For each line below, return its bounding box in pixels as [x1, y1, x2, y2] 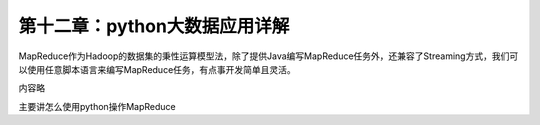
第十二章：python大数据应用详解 [18, 15, 290, 37]
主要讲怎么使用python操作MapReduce [18, 100, 176, 112]
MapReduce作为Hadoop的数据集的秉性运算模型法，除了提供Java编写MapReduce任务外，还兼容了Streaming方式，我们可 [18, 50, 519, 62]
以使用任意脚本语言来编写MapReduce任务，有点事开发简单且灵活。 [18, 63, 297, 75]
